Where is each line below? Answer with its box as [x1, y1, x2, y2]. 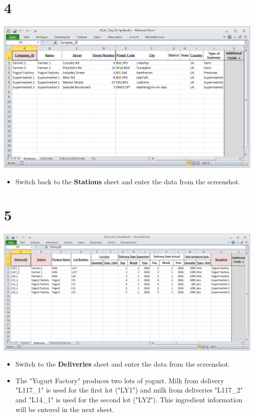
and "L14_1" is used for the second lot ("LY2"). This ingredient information [15, 394, 243, 405]
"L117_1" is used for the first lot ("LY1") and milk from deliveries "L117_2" [15, 385, 243, 395]
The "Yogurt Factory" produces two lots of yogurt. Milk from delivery [15, 375, 224, 385]
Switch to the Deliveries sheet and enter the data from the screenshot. [15, 359, 230, 369]
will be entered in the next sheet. [15, 404, 114, 414]
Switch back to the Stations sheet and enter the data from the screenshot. [15, 176, 240, 186]
